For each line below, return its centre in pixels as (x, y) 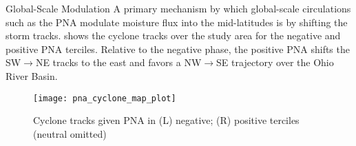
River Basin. (32, 75)
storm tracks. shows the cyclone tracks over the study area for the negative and (173, 35)
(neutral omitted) (70, 133)
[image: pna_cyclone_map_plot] (105, 98)
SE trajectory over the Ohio (275, 62)
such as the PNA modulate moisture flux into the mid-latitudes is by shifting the (177, 22)
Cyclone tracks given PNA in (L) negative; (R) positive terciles (166, 120)
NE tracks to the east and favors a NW (118, 62)
